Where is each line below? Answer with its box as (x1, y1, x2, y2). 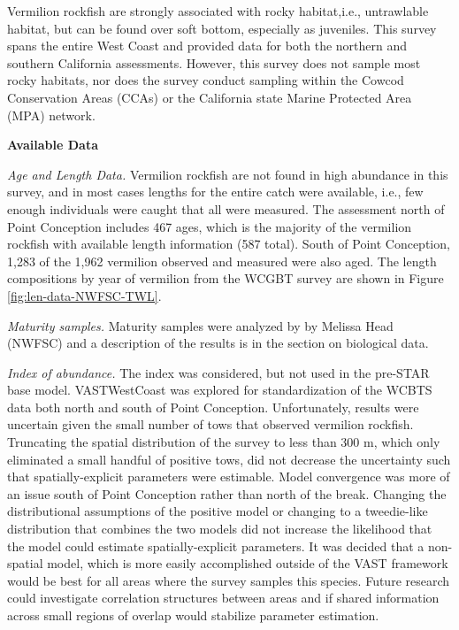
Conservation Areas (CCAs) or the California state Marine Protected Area (7, 88, 412, 106)
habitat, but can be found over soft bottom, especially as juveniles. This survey (7, 19, 437, 37)
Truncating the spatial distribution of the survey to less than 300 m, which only (7, 433, 440, 451)
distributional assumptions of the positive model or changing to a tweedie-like (7, 502, 428, 520)
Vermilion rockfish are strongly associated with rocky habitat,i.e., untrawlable (7, 2, 429, 19)
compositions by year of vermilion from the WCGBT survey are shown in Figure (7, 269, 444, 288)
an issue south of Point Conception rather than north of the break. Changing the (7, 484, 447, 503)
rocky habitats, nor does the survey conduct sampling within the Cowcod (7, 71, 404, 89)
